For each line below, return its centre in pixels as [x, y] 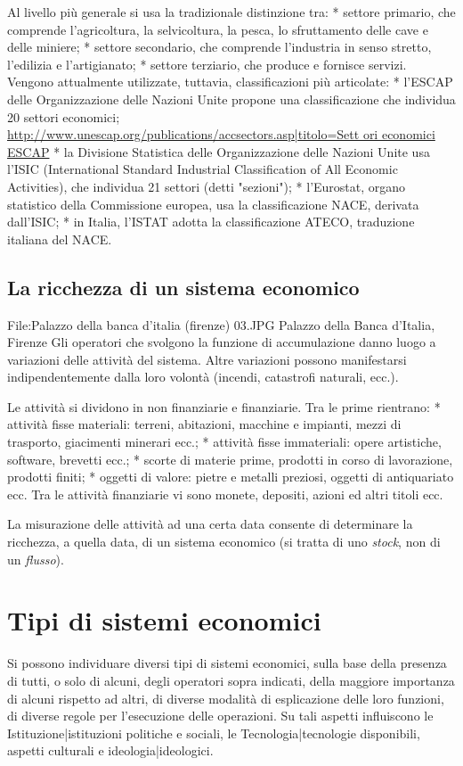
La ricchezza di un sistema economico [183, 287]
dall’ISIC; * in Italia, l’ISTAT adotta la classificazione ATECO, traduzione [211, 222]
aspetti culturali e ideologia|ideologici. [110, 750]
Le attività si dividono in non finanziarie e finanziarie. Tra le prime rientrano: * [224, 406]
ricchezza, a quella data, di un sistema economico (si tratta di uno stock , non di [224, 542]
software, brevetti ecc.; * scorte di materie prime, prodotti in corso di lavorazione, [230, 459]
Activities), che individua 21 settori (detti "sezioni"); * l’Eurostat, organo [207, 186]
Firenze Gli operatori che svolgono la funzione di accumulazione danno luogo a [222, 342]
